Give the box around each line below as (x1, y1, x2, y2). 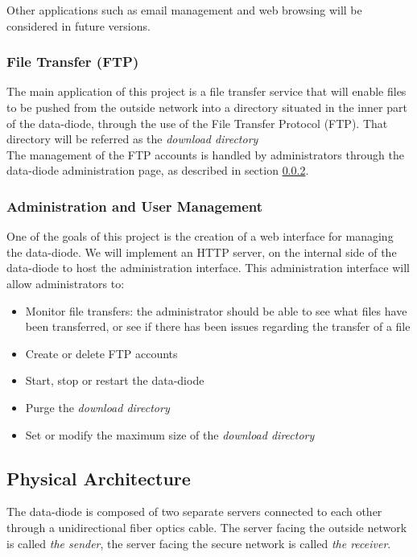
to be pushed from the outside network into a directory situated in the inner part (6, 99, 407, 115)
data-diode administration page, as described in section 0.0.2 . (6, 162, 309, 179)
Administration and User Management (6, 196, 263, 216)
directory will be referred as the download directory (6, 130, 258, 147)
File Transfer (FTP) (6, 52, 139, 72)
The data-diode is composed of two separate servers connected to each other (6, 503, 382, 520)
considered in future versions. (6, 17, 151, 34)
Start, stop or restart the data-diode (25, 372, 204, 389)
